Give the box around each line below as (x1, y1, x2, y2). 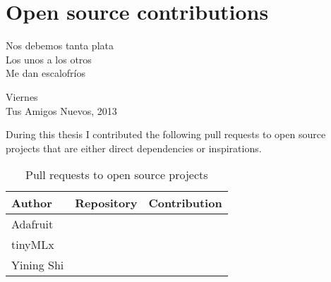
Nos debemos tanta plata (6, 38, 114, 53)
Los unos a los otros (6, 51, 92, 66)
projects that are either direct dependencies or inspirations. (6, 140, 262, 155)
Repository (75, 195, 138, 211)
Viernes (6, 89, 38, 104)
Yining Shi (11, 257, 64, 274)
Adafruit (11, 216, 54, 233)
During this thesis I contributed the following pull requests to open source (6, 127, 326, 142)
